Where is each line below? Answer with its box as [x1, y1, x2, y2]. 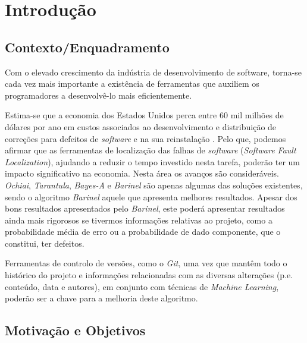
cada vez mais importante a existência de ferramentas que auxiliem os [5, 77, 259, 90]
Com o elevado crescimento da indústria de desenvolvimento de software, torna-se [5, 65, 302, 78]
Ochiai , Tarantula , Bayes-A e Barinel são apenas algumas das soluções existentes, [5, 178, 303, 191]
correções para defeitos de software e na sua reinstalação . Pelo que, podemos [5, 132, 286, 144]
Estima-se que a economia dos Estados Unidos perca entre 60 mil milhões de [5, 109, 284, 121]
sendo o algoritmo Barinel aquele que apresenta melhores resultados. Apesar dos [5, 190, 297, 203]
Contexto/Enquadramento [5, 37, 170, 56]
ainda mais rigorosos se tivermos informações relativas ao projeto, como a [5, 213, 272, 226]
